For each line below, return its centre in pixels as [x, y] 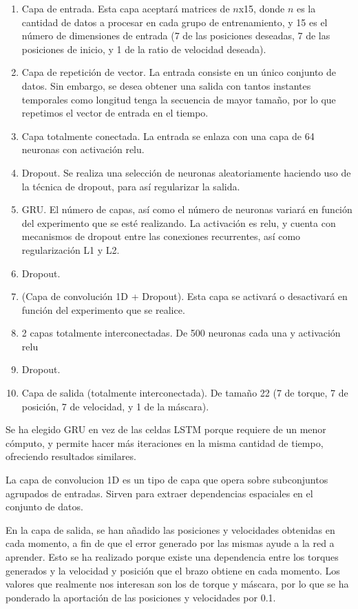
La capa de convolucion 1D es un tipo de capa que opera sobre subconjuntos [167, 480]
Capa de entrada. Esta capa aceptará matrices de [126, 8]
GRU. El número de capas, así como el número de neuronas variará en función [187, 209]
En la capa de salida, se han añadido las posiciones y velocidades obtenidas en [170, 529]
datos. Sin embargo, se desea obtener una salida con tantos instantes [166, 85]
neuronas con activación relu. [83, 149]
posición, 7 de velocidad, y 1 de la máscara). [115, 406]
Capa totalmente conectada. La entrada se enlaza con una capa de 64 [168, 136]
